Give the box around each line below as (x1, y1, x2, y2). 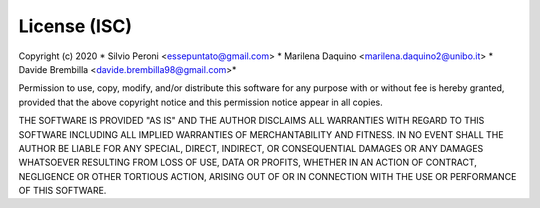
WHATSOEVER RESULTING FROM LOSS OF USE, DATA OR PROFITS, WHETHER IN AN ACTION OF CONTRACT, (18, 156, 477, 169)
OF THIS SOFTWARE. (18, 185, 107, 197)
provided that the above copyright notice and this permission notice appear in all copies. (18, 96, 384, 108)
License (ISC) (18, 15, 133, 37)
